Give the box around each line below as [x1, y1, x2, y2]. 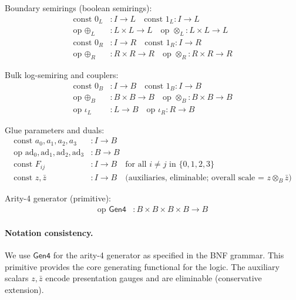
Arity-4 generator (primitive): [5, 192, 112, 204]
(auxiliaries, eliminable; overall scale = [125, 173, 264, 182]
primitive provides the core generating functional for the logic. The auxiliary [5, 260, 280, 272]
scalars [5, 272, 29, 284]
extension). [5, 283, 44, 295]
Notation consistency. [5, 226, 93, 238]
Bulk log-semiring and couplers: [5, 69, 119, 81]
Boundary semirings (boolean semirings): [5, 2, 152, 14]
